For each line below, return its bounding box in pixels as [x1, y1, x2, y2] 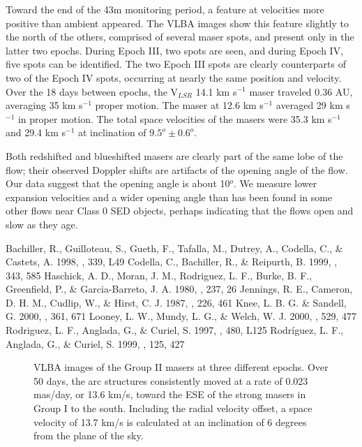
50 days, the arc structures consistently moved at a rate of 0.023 [33, 373, 308, 388]
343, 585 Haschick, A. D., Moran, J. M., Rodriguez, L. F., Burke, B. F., [6, 268, 312, 282]
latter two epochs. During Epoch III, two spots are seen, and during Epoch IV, [6, 43, 344, 57]
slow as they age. [6, 217, 78, 231]
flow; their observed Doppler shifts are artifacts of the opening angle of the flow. [6, 162, 348, 177]
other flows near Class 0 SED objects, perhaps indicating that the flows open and [6, 203, 354, 218]
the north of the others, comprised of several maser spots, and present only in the [6, 29, 354, 44]
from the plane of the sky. [33, 428, 144, 443]
